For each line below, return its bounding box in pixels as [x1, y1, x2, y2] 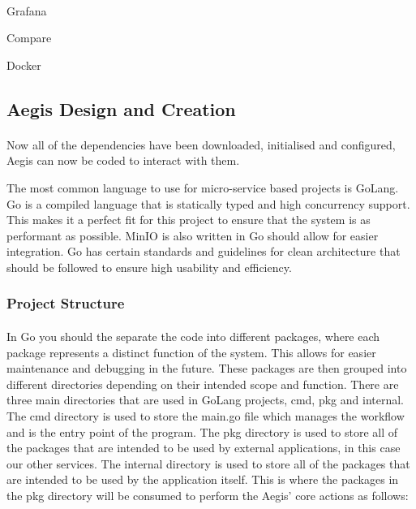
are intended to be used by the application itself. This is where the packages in [6, 471, 399, 488]
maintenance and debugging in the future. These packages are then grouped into [6, 360, 407, 377]
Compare [6, 29, 52, 46]
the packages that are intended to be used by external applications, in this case [6, 439, 401, 456]
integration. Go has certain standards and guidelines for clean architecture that [6, 243, 401, 260]
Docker [6, 56, 41, 73]
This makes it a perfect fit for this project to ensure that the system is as [6, 211, 371, 228]
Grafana [6, 2, 47, 19]
